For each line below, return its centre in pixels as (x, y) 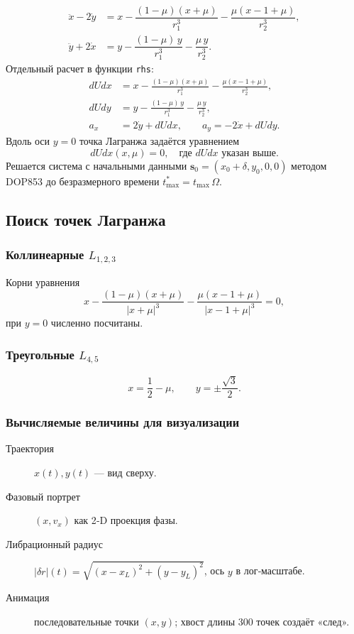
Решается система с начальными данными (96, 165)
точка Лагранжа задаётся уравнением (159, 141)
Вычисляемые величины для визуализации (123, 422)
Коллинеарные (45, 255)
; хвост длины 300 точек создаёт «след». (262, 621)
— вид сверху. (125, 472)
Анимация (28, 597)
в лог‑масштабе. (270, 570)
